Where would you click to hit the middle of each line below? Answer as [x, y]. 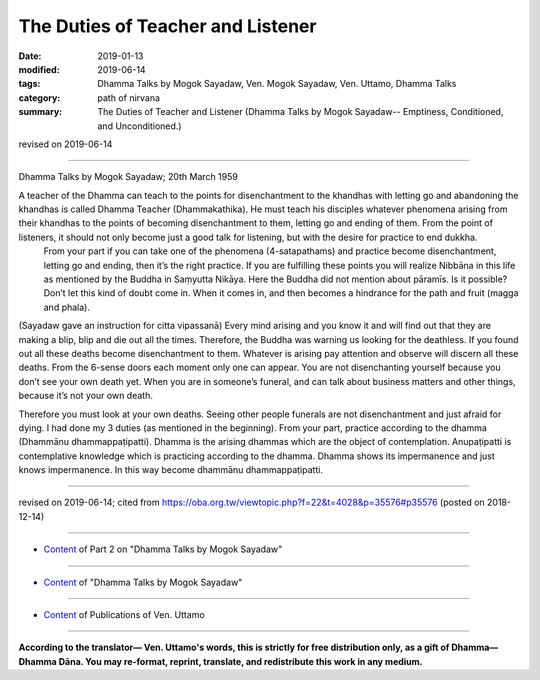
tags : [29, 84]
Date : [30, 56]
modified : [39, 69]
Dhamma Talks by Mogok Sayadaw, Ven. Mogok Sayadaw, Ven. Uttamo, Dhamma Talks [277, 84]
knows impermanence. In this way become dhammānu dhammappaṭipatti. [171, 470]
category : [39, 97]
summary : [40, 112]
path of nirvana [128, 97]
